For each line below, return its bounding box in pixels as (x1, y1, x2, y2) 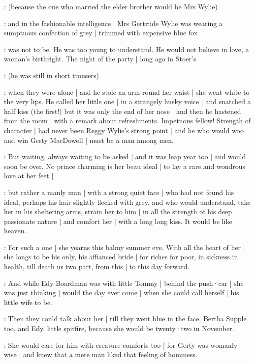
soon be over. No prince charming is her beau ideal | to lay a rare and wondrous (4, 161, 246, 171)
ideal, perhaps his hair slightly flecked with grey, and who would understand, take (4, 196, 251, 207)
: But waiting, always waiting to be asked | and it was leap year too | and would (4, 151, 246, 162)
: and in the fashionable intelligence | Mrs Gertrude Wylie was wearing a (4, 18, 223, 28)
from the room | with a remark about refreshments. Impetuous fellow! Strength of (4, 115, 251, 126)
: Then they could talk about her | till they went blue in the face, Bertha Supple (4, 313, 247, 324)
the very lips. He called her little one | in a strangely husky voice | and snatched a (4, 96, 251, 107)
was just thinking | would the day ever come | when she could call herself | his (4, 287, 239, 298)
